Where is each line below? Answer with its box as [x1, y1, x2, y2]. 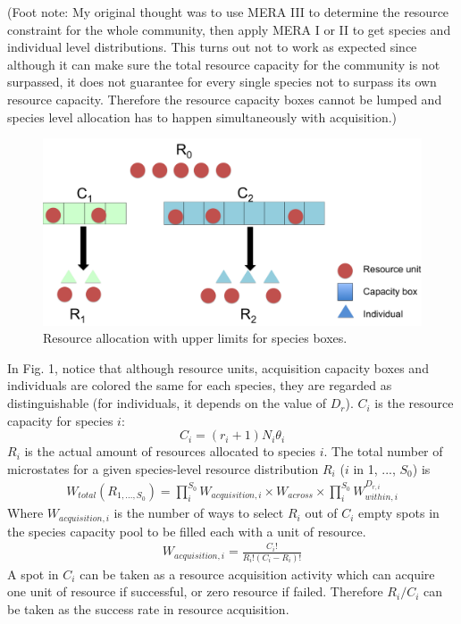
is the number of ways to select [113, 503, 284, 522]
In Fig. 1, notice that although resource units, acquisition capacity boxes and [7, 358, 429, 377]
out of [305, 503, 338, 522]
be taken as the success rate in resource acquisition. [7, 599, 289, 618]
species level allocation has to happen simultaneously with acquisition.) [7, 107, 398, 126]
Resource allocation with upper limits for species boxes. [43, 329, 348, 347]
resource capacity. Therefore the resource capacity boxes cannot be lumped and [7, 89, 442, 108]
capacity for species [7, 411, 113, 429]
